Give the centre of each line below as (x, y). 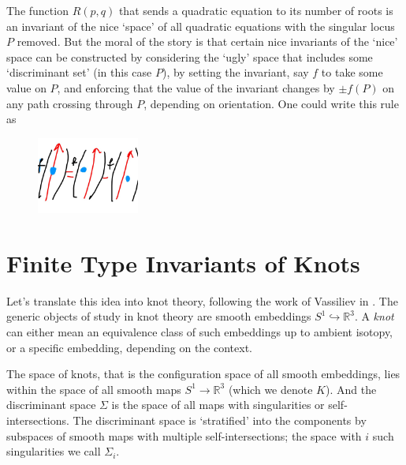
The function (37, 10)
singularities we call (54, 451)
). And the (351, 389)
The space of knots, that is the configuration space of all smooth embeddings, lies (203, 374)
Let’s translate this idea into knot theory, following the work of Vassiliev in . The (202, 300)
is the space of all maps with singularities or (218, 405)
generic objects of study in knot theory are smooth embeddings (159, 316)
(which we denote (270, 389)
